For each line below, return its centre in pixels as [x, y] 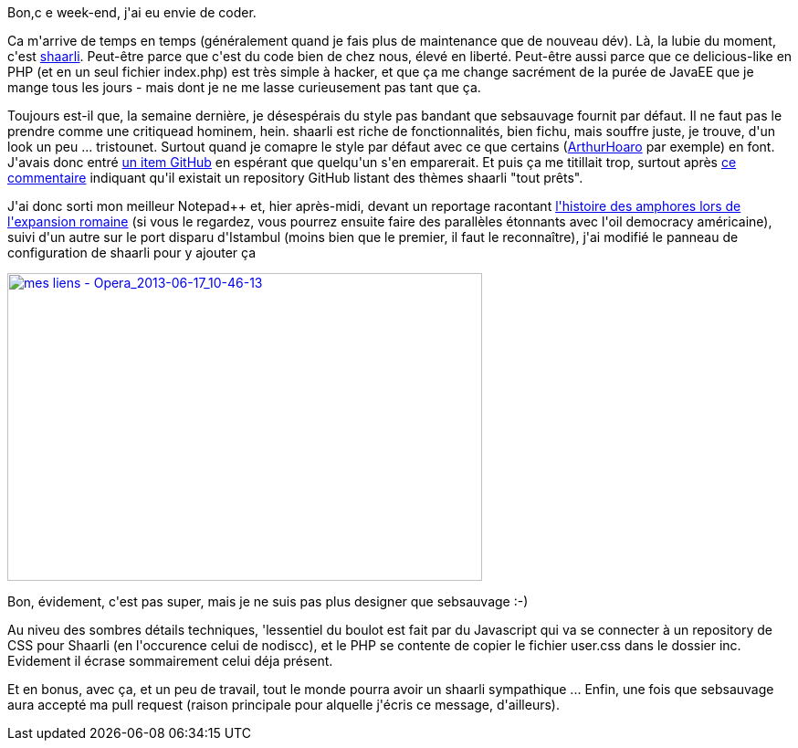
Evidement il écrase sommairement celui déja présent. [170, 661]
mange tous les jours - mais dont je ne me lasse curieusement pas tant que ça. [244, 87]
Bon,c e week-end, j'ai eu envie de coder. [132, 12]
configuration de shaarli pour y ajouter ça [132, 253]
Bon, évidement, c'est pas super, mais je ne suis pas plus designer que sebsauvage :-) [268, 601]
